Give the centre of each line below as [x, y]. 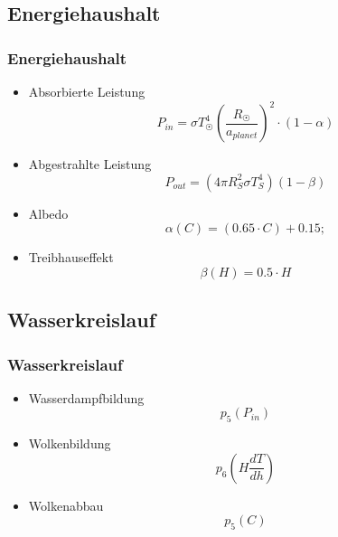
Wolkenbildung [70, 443]
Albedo [48, 213]
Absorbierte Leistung [87, 91]
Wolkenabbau [66, 505]
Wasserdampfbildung [86, 397]
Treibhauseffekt [71, 257]
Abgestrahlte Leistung [90, 164]
